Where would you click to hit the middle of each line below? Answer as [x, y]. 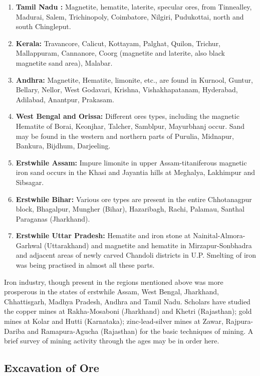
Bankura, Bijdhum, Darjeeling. [63, 146]
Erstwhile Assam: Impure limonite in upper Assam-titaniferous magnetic [131, 162]
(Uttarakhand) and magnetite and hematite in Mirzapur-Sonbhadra [148, 245]
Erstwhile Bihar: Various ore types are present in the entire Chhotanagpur [134, 199]
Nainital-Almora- [219, 235]
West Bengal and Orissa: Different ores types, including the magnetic [127, 116]
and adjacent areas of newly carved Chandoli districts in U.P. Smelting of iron [136, 255]
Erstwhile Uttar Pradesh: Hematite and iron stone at [103, 235]
